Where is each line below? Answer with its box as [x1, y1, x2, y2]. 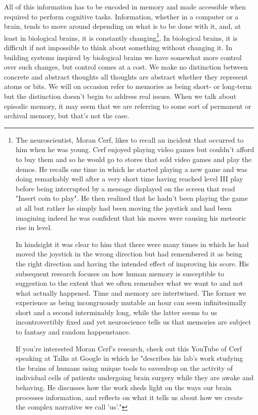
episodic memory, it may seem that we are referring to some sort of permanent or [4, 100, 252, 111]
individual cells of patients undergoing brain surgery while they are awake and [15, 372, 254, 383]
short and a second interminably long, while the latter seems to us [15, 307, 217, 317]
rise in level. [15, 222, 53, 233]
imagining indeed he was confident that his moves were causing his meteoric [15, 212, 247, 223]
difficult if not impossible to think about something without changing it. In [4, 42, 232, 53]
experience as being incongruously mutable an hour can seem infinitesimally [15, 297, 247, 308]
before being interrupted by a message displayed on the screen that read [15, 183, 235, 193]
